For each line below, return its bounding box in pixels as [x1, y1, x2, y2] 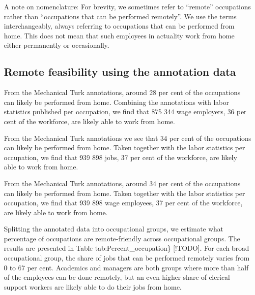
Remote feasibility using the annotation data [4, 64, 236, 79]
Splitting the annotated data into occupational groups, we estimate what [4, 224, 224, 234]
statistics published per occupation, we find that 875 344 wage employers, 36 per [4, 106, 247, 117]
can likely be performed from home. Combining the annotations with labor [4, 97, 229, 107]
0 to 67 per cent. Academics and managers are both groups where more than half [4, 262, 249, 272]
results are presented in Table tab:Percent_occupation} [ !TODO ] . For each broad [4, 243, 249, 253]
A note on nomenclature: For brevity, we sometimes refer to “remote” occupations [4, 1, 251, 11]
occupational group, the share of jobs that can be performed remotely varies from [4, 253, 250, 263]
